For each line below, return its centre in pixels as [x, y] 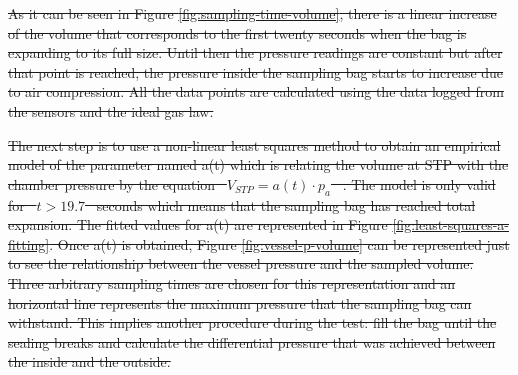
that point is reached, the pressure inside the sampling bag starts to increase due [256, 71]
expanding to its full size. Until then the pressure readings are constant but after [255, 52]
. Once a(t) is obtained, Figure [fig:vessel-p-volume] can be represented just [279, 243]
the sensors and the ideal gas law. [111, 110]
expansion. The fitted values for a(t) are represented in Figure [198, 224]
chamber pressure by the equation [112, 183]
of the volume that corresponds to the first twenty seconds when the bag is [237, 32]
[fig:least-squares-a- [450, 224]
